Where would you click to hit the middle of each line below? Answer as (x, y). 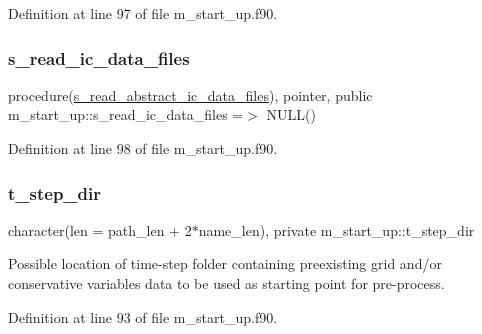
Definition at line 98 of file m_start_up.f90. (143, 148)
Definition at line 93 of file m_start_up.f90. (143, 316)
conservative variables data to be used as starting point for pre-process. (226, 283)
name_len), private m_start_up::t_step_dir (336, 229)
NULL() (291, 114)
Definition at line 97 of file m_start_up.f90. (143, 13)
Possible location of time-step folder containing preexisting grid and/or (225, 263)
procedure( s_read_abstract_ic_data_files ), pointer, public (190, 94)
